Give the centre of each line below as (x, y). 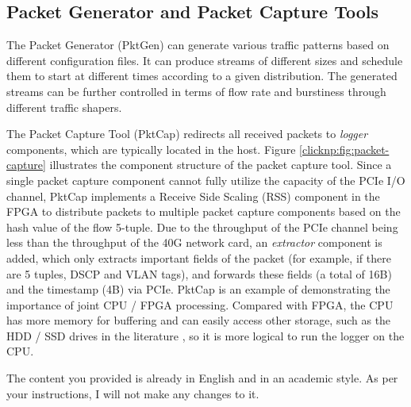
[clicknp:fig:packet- (344, 149)
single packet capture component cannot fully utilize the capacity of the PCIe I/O (206, 180)
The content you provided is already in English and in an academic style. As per (202, 378)
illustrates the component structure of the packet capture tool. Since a (221, 165)
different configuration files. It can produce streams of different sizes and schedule (205, 60)
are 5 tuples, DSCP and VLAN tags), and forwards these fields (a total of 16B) (199, 273)
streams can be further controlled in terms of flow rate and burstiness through (196, 91)
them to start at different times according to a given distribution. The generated (202, 76)
